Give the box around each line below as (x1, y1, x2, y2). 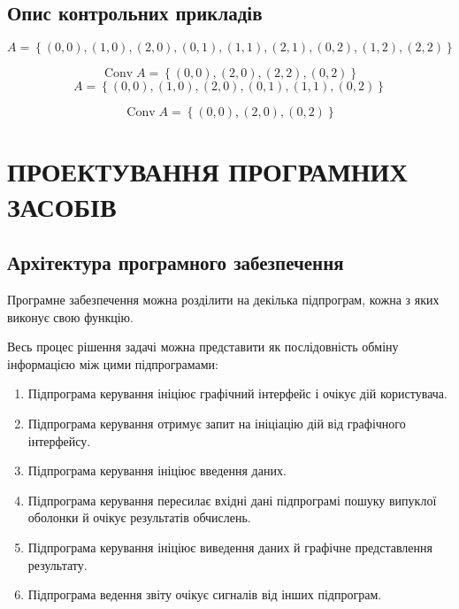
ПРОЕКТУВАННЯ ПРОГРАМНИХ (7, 153, 408, 189)
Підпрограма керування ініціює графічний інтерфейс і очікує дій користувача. (27, 384, 448, 403)
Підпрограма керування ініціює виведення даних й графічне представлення (27, 537, 432, 556)
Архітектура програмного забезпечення (7, 249, 344, 276)
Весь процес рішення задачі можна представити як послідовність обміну (7, 337, 399, 356)
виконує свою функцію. (7, 307, 134, 326)
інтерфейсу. (27, 431, 91, 450)
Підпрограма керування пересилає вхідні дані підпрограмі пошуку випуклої (27, 490, 437, 509)
